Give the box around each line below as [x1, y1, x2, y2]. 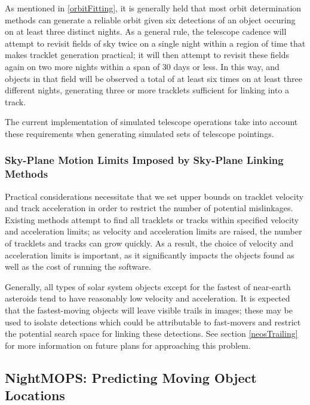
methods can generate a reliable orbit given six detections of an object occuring [5, 13, 296, 26]
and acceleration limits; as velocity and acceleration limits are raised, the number [5, 225, 302, 237]
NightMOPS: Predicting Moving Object [5, 368, 257, 386]
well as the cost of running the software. [5, 260, 151, 273]
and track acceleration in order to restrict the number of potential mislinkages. [5, 202, 293, 214]
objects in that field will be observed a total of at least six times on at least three [5, 72, 302, 84]
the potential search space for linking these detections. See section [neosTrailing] [5, 327, 298, 340]
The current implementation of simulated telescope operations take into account [5, 115, 298, 128]
